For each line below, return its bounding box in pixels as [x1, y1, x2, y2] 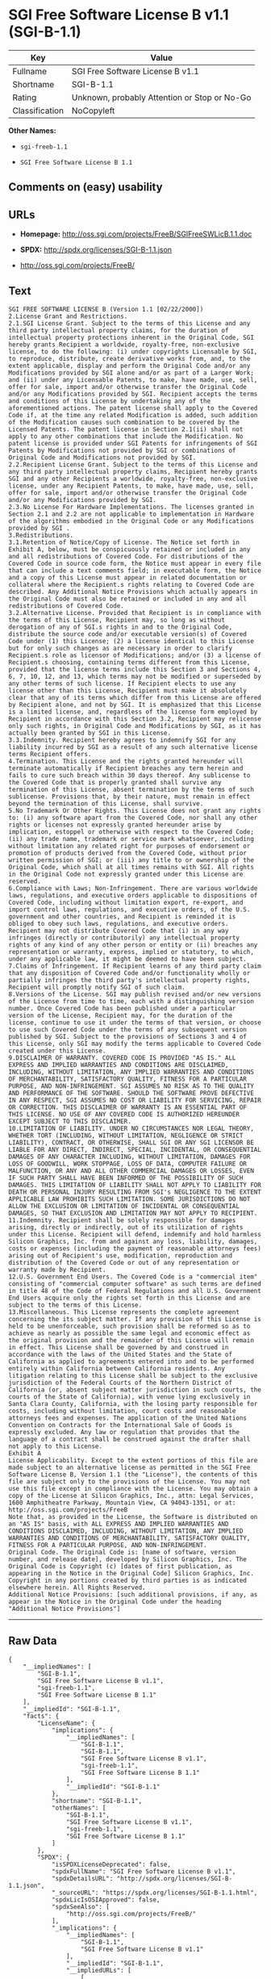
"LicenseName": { [37, 1719, 95, 1727]
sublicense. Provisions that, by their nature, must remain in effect [8, 793, 251, 801]
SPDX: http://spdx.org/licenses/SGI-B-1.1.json [19, 245, 172, 255]
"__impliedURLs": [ [65, 1966, 131, 1974]
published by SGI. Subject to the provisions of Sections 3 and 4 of [8, 1032, 248, 1040]
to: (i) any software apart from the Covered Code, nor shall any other [8, 814, 258, 822]
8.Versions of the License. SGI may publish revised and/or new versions [8, 990, 262, 998]
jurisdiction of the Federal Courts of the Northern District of [8, 1379, 232, 1387]
